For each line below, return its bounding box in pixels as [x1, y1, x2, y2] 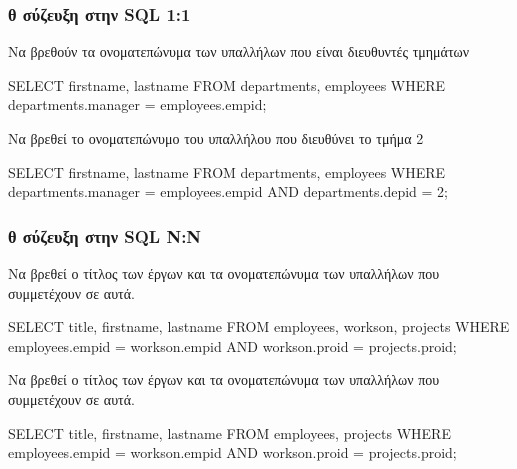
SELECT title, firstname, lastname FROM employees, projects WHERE [8, 422, 451, 443]
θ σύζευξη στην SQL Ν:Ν [8, 223, 202, 248]
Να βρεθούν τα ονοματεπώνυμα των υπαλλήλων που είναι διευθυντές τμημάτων [8, 41, 470, 62]
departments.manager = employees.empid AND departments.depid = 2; [8, 181, 448, 202]
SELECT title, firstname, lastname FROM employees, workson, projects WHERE [8, 316, 510, 337]
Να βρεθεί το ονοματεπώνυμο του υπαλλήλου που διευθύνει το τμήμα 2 [8, 128, 424, 148]
